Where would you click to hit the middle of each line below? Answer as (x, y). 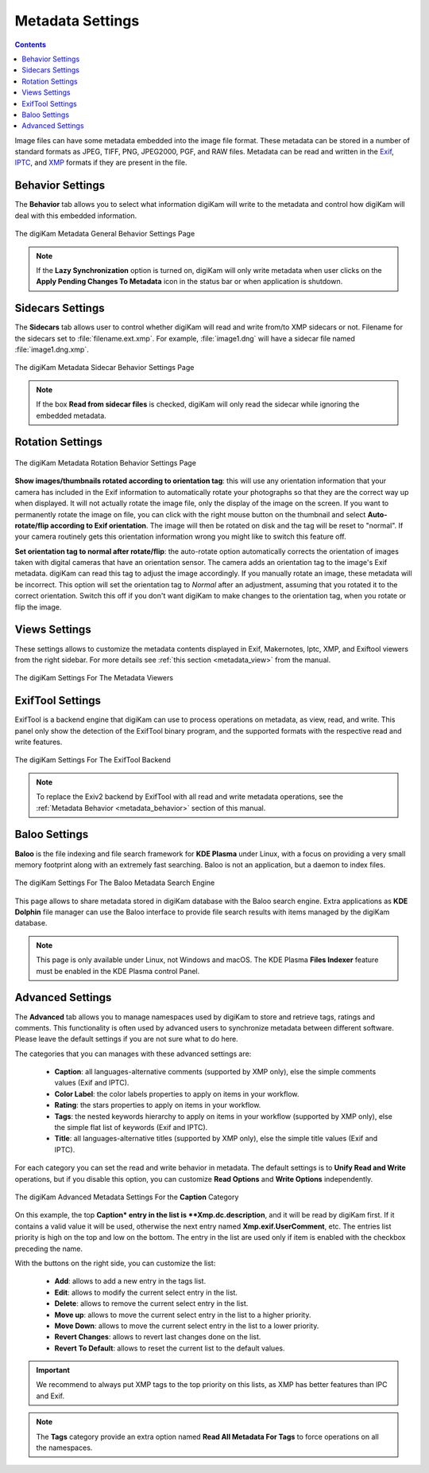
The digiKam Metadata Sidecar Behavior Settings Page (104, 368)
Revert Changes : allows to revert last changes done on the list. (158, 1337)
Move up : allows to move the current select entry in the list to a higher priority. (183, 1315)
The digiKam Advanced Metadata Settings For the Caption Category (127, 1197)
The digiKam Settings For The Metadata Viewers (94, 678)
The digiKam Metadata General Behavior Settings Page (105, 234)
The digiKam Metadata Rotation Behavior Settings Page (105, 462)
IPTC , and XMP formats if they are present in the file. (101, 162)
